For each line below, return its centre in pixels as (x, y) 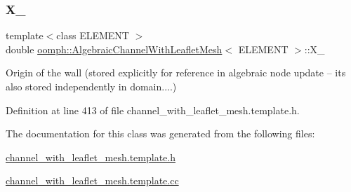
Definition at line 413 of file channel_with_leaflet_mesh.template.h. (153, 110)
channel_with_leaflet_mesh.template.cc (92, 180)
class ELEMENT (93, 35)
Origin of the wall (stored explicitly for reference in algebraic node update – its (176, 73)
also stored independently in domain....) (91, 86)
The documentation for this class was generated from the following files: (160, 133)
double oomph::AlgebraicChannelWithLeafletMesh (114, 49)
